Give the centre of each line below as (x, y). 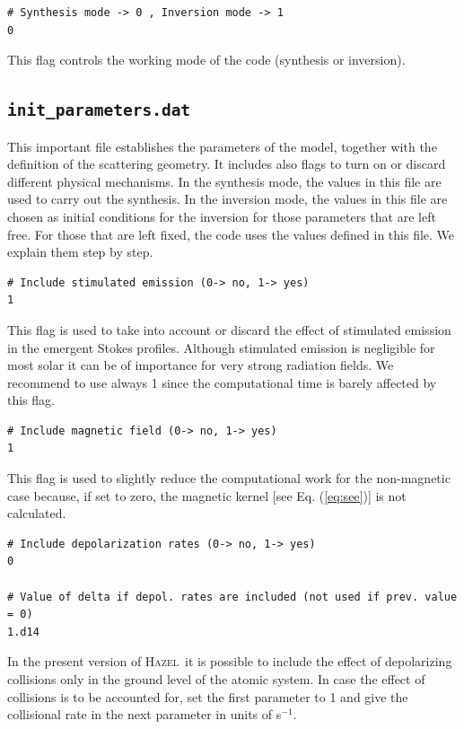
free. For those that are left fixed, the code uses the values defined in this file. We (231, 234)
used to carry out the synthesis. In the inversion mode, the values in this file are (228, 199)
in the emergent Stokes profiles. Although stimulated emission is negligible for (221, 347)
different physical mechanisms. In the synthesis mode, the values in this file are (224, 181)
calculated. (37, 513)
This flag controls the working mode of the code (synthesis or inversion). (206, 60)
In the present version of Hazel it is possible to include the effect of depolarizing (230, 661)
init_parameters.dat (99, 110)
